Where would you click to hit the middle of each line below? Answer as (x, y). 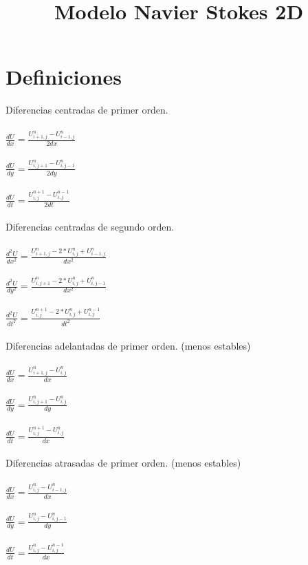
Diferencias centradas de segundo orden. (90, 227)
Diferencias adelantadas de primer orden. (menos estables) (128, 346)
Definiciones (64, 77)
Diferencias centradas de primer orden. (87, 110)
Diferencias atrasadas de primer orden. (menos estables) (123, 463)
